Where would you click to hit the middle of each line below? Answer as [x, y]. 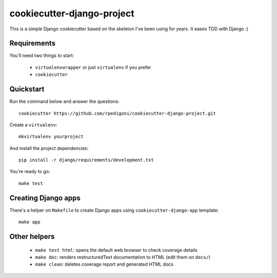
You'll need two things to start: [42, 55]
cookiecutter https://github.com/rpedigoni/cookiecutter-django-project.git [117, 113]
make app [29, 222]
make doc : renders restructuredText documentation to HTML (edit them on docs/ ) [123, 257]
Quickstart [27, 89]
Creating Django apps [45, 198]
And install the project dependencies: [49, 148]
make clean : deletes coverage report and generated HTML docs [104, 264]
